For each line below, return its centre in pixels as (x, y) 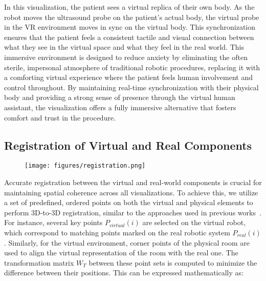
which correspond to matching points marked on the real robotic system (117, 232)
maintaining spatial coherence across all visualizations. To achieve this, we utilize (131, 192)
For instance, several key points (53, 222)
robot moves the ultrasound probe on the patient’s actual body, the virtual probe (132, 17)
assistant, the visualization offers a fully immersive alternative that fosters (120, 107)
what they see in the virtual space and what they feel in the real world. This (124, 47)
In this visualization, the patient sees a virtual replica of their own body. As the (129, 7)
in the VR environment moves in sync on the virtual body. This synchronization (130, 27)
